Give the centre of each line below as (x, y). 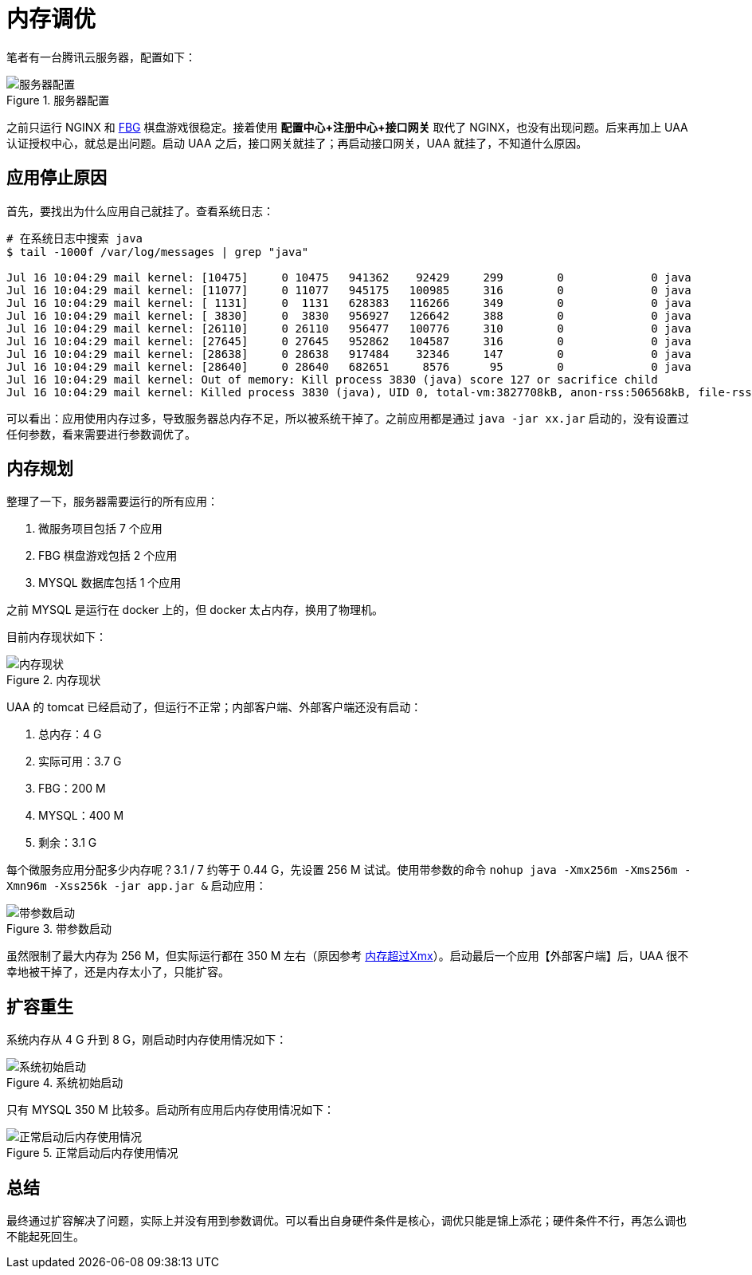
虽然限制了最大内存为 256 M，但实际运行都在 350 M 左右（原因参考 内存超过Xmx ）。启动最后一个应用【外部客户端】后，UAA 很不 (348, 956)
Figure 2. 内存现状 (54, 680)
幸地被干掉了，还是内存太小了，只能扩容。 (118, 972)
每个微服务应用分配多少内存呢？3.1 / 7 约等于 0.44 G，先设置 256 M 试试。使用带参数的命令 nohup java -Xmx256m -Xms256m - (349, 870)
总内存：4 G (70, 734)
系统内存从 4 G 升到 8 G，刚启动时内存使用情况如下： (147, 1040)
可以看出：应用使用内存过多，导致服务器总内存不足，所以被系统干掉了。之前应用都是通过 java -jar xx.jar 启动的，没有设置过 (348, 418)
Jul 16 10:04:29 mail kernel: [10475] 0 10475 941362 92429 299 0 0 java (349, 277)
